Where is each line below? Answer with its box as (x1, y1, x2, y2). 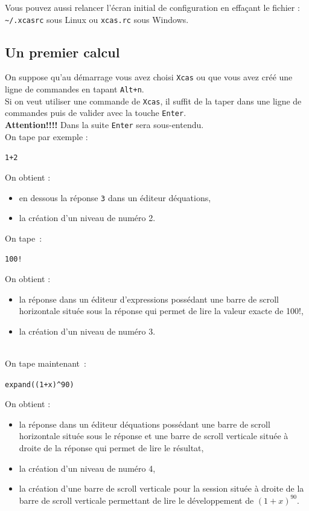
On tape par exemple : (5, 130, 88, 143)
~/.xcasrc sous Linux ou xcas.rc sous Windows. (5, 13, 189, 25)
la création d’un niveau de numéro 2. (19, 211, 156, 224)
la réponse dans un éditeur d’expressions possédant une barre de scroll (19, 292, 279, 305)
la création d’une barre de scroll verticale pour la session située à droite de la (19, 482, 304, 495)
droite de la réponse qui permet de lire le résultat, (19, 442, 204, 454)
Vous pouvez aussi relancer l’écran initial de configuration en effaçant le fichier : (5, 1, 300, 13)
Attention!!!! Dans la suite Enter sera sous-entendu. (5, 118, 204, 131)
